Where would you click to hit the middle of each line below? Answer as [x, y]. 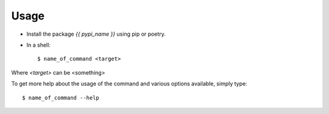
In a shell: [39, 45]
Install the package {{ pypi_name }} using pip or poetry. [96, 34]
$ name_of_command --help [61, 98]
